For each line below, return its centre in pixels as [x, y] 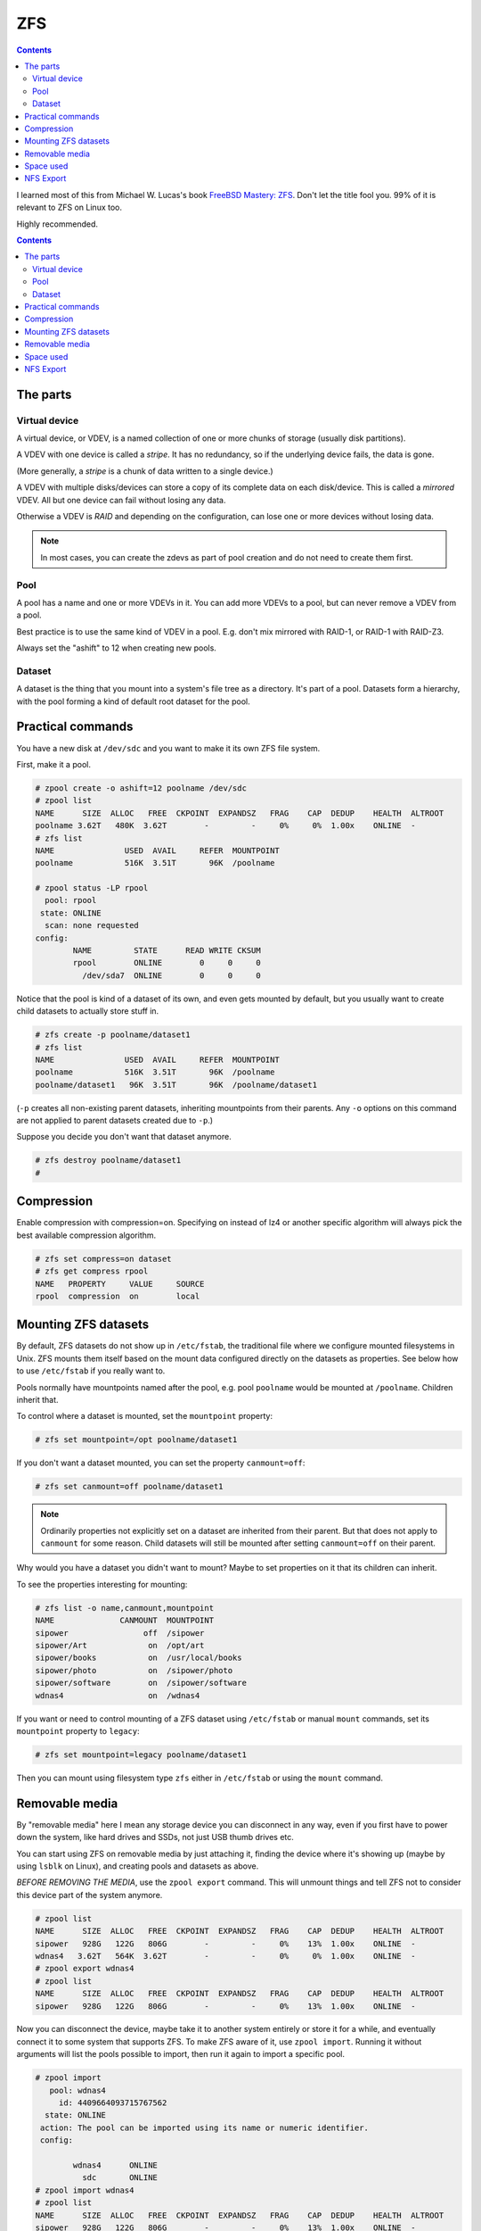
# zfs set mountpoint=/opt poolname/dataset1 [136, 1440]
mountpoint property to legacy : [78, 1730]
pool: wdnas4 [78, 2090]
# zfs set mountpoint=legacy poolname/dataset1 [141, 1754]
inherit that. [37, 1399]
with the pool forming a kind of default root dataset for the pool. [133, 701]
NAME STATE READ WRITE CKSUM [167, 951]
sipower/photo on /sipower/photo [134, 1670]
